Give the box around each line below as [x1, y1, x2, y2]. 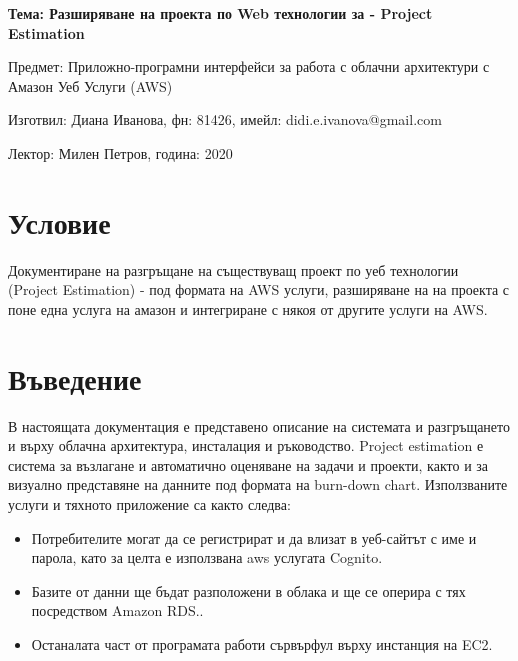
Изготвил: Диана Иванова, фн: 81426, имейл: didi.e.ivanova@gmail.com [8, 109, 442, 130]
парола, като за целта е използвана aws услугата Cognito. [31, 547, 383, 568]
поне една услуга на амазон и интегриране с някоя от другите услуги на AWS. [8, 298, 488, 319]
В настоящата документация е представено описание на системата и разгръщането [8, 415, 511, 436]
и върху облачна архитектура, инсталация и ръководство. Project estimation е [8, 435, 484, 456]
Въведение [8, 357, 142, 398]
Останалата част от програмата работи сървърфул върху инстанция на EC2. [31, 633, 493, 654]
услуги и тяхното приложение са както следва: [8, 493, 291, 514]
